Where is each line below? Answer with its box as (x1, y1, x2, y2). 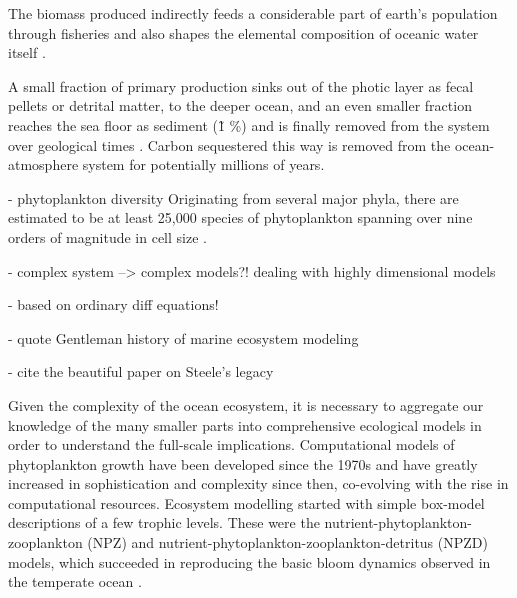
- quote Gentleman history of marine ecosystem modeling (8, 327, 359, 348)
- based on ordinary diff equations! (8, 294, 219, 315)
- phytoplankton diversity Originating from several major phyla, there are (8, 187, 459, 208)
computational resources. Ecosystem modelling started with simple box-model (8, 492, 485, 513)
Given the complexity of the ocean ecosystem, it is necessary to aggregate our (8, 394, 484, 415)
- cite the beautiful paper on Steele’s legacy (8, 361, 274, 382)
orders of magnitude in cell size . (8, 226, 207, 247)
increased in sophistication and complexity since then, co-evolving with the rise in (8, 473, 509, 494)
